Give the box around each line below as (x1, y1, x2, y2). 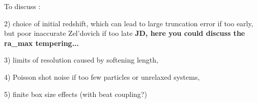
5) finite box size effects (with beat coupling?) (4, 88, 147, 99)
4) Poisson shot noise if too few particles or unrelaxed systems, (4, 71, 200, 82)
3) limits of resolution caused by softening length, (4, 55, 158, 65)
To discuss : (4, 1, 41, 11)
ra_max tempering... (4, 37, 79, 48)
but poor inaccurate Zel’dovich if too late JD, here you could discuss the (4, 28, 245, 38)
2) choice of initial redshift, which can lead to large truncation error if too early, (4, 18, 253, 28)
